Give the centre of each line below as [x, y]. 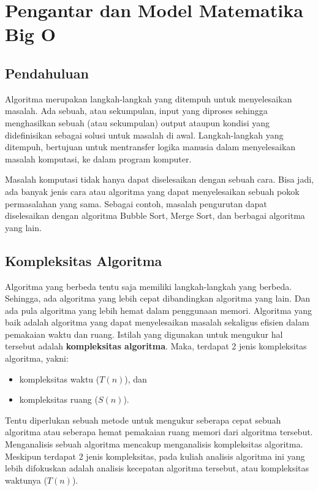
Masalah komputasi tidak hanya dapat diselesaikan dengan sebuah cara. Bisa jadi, [159, 179]
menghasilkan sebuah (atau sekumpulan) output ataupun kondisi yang [138, 122]
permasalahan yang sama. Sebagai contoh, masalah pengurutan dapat [136, 203]
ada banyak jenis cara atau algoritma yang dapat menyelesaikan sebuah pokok [152, 191]
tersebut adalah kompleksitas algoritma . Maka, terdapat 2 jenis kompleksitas [156, 346]
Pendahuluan [47, 73]
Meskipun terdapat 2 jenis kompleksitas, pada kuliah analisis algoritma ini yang [155, 456]
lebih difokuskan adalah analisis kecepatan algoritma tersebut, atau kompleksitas [157, 468]
